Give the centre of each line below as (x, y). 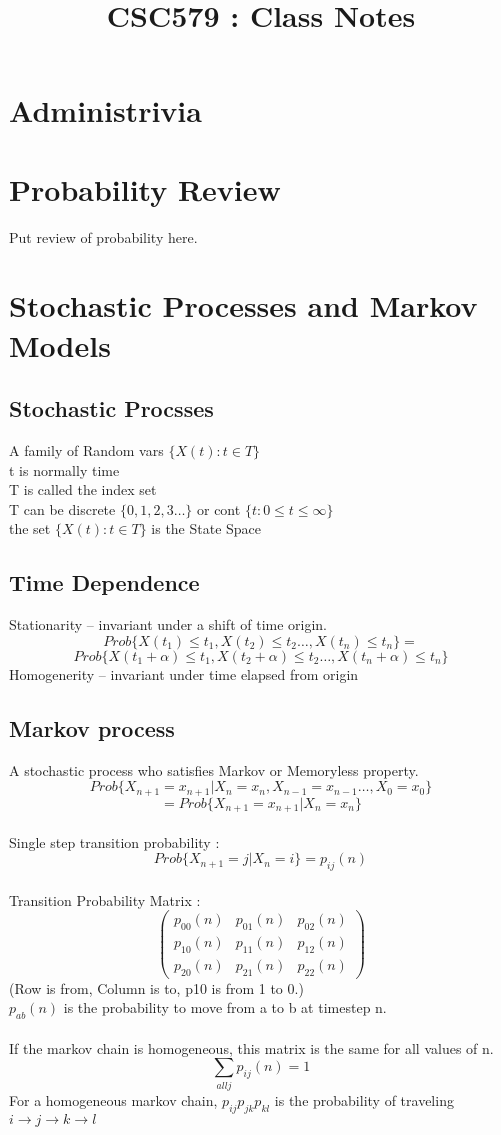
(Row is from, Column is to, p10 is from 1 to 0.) (156, 987)
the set (30, 528)
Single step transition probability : (114, 841)
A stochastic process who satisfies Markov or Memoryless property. (214, 769)
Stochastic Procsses (111, 408)
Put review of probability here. (103, 236)
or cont (219, 508)
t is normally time (64, 469)
